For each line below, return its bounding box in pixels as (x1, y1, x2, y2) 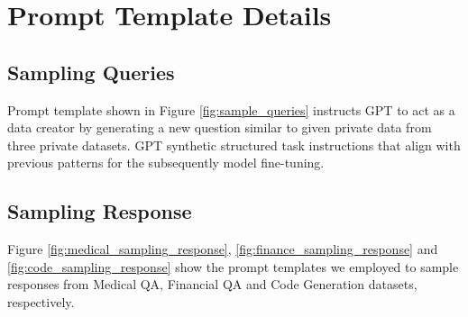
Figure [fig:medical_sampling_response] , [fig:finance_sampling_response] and (7, 240, 438, 258)
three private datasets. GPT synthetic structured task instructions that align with (7, 135, 461, 154)
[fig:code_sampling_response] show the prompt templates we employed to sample (7, 257, 459, 276)
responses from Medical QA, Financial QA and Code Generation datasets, (7, 275, 418, 294)
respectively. (7, 292, 75, 311)
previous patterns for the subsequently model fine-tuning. (7, 153, 325, 172)
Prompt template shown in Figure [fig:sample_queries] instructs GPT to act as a (7, 100, 455, 119)
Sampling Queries (7, 58, 175, 86)
